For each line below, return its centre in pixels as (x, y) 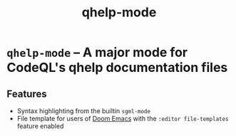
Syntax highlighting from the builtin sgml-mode (84, 111)
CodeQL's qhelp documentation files (117, 68)
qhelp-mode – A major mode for (97, 52)
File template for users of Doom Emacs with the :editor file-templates (123, 119)
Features (27, 94)
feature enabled (40, 126)
